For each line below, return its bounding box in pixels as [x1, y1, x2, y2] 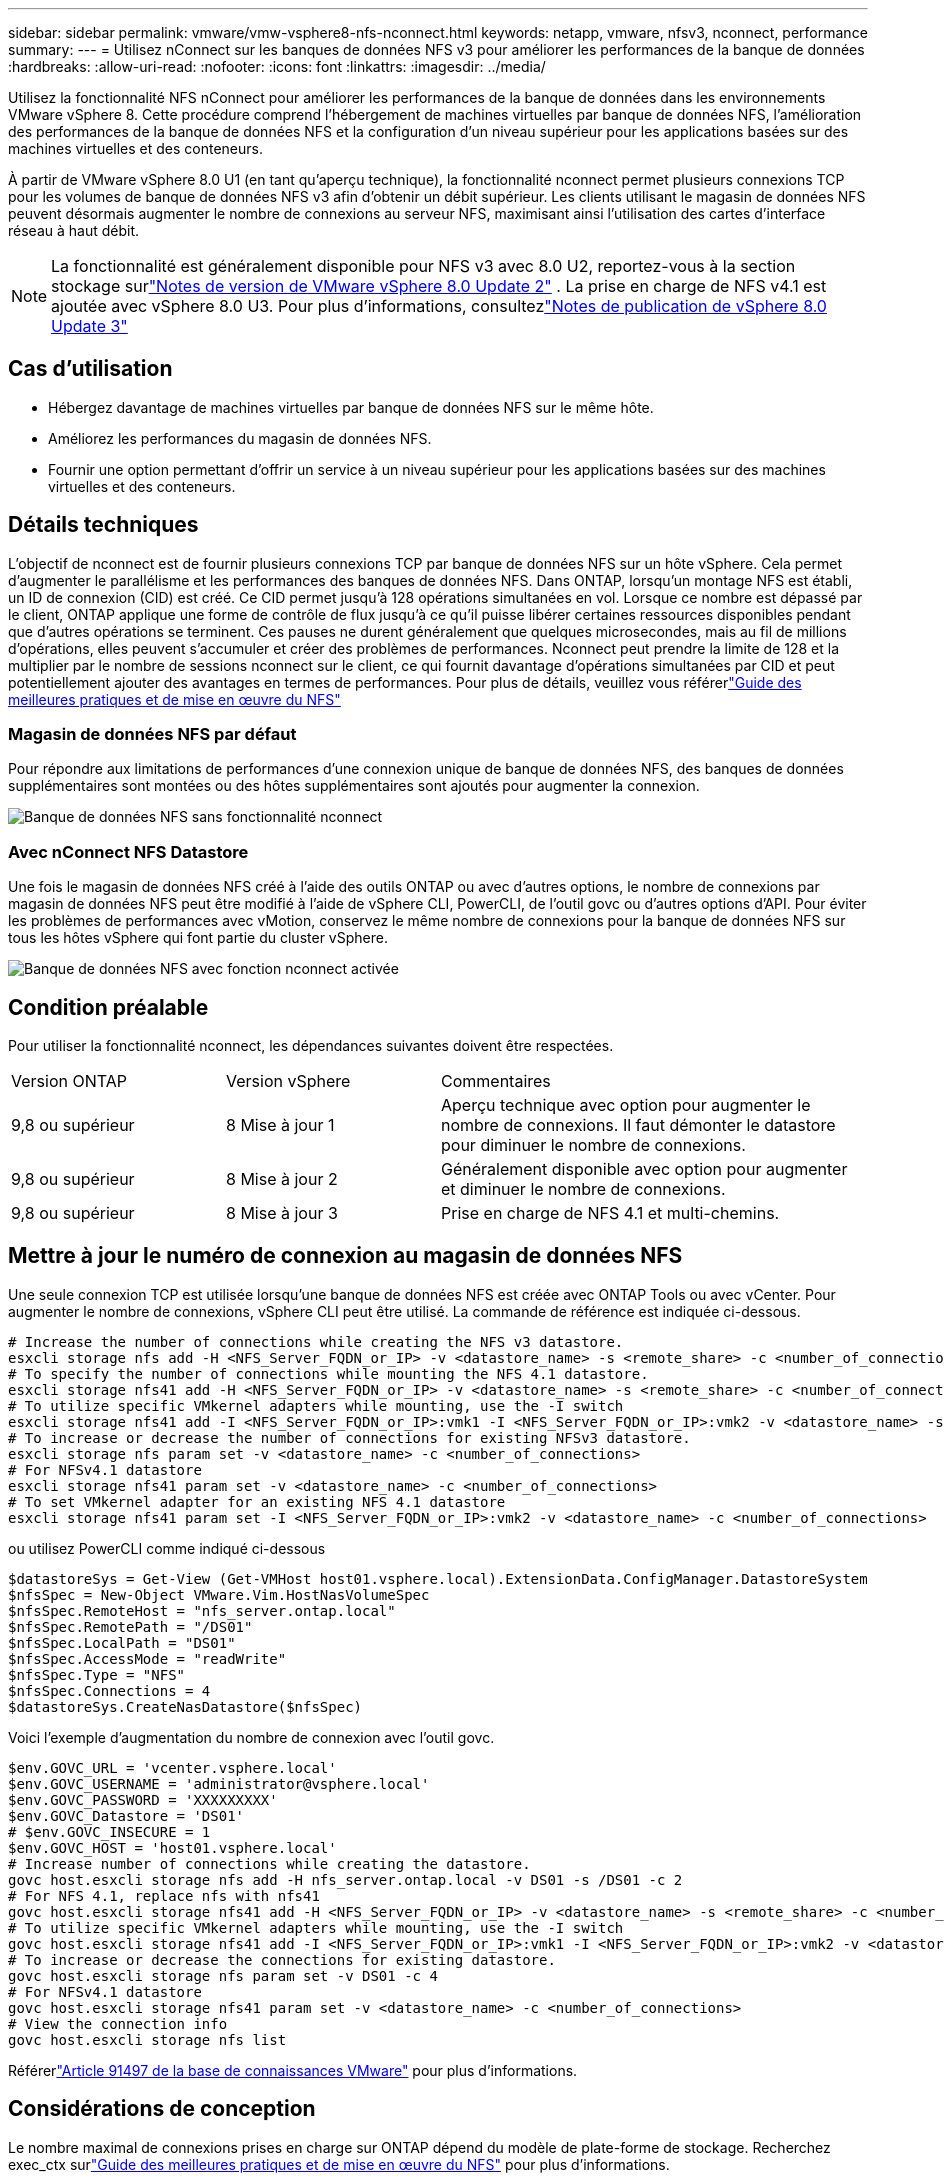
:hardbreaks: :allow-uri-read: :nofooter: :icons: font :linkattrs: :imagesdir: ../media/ [8, 58, 546, 75]
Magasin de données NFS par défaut [8, 724, 297, 745]
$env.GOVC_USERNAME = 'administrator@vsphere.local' [8, 1775, 430, 1792]
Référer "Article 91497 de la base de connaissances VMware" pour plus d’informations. [8, 2061, 578, 2079]
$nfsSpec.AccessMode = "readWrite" [8, 1650, 287, 1667]
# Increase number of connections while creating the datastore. [8, 1855, 531, 1872]
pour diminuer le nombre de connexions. [441, 1135, 746, 1156]
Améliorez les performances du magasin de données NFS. [48, 429, 432, 447]
